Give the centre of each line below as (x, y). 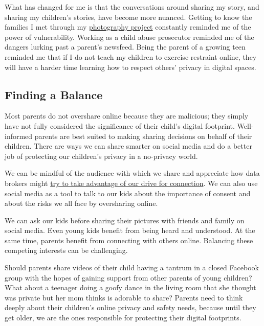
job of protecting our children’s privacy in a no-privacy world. (101, 156)
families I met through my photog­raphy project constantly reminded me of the (128, 27)
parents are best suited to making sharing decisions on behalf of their (143, 136)
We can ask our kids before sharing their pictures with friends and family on (125, 220)
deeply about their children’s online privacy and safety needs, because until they (130, 307)
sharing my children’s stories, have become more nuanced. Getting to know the (128, 17)
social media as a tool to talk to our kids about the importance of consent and (128, 193)
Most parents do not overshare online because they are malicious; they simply (127, 116)
